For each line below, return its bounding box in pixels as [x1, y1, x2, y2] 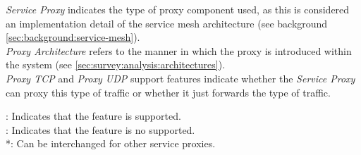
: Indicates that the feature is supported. [6, 108, 181, 123]
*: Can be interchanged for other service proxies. [6, 136, 216, 151]
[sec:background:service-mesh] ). [6, 30, 140, 44]
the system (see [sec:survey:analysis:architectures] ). [6, 57, 226, 72]
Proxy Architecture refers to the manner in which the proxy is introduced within [6, 43, 352, 58]
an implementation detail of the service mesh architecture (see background [6, 15, 328, 30]
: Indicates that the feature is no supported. [6, 122, 195, 137]
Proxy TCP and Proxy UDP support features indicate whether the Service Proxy [6, 70, 355, 85]
